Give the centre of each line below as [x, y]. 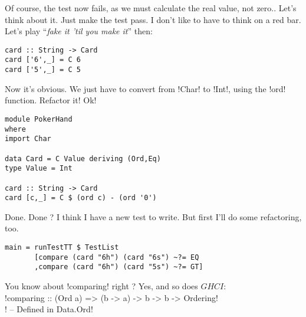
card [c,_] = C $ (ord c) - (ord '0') [81, 198]
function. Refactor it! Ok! [51, 100]
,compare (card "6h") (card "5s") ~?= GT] [119, 267]
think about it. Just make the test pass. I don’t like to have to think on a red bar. [153, 19]
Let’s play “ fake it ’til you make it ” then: [79, 31]
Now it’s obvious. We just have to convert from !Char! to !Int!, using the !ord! [145, 88]
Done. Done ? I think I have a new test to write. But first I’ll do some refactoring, [153, 216]
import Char [28, 139]
